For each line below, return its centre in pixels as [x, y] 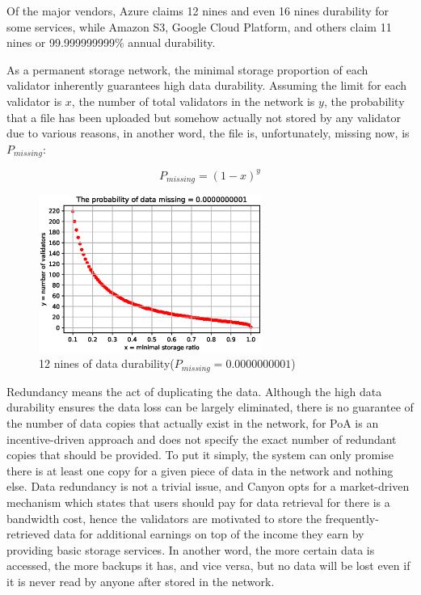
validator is [34, 101]
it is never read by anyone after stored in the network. [141, 581]
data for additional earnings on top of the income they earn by [209, 534]
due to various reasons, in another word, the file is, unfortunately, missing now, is [208, 133]
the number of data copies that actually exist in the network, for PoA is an [193, 422]
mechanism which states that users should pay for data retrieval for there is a [198, 502]
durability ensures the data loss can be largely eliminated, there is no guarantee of [210, 407]
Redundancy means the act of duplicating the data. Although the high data [194, 391]
